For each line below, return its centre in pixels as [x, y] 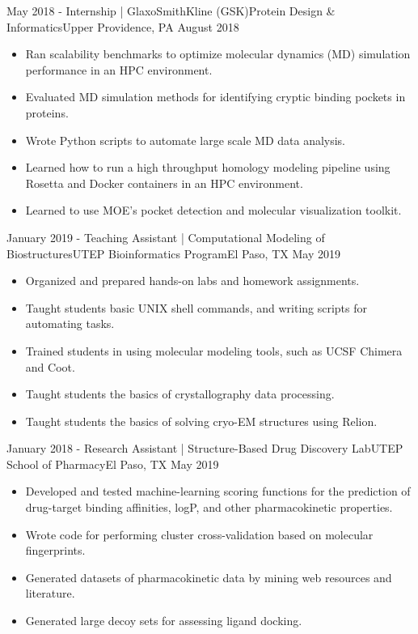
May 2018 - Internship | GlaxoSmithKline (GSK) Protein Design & [171, 11]
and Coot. [50, 366]
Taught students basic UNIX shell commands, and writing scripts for [196, 307]
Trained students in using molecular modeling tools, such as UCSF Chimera [214, 350]
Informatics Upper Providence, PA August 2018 [123, 26]
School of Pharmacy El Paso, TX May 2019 [113, 464]
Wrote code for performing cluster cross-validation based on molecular [199, 534]
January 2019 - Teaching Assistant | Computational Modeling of [166, 237]
